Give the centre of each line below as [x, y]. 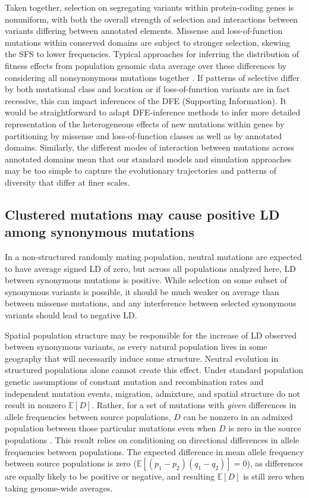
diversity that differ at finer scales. [67, 182]
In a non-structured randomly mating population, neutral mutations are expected [153, 257]
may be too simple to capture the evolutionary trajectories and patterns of [141, 170]
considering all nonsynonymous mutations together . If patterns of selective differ [152, 77]
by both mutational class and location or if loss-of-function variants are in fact [148, 89]
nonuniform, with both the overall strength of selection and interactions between [152, 19]
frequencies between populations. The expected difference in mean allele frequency [154, 451]
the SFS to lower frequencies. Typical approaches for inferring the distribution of [152, 54]
